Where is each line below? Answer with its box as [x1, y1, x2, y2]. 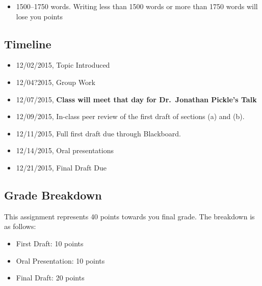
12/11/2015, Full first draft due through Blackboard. [16, 128, 181, 138]
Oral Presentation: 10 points [16, 255, 105, 266]
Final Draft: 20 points [16, 272, 85, 283]
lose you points [16, 11, 63, 21]
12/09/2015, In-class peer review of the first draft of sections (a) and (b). [16, 111, 245, 122]
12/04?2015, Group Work [16, 76, 95, 87]
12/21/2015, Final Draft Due [16, 162, 107, 173]
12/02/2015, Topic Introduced [16, 60, 110, 70]
